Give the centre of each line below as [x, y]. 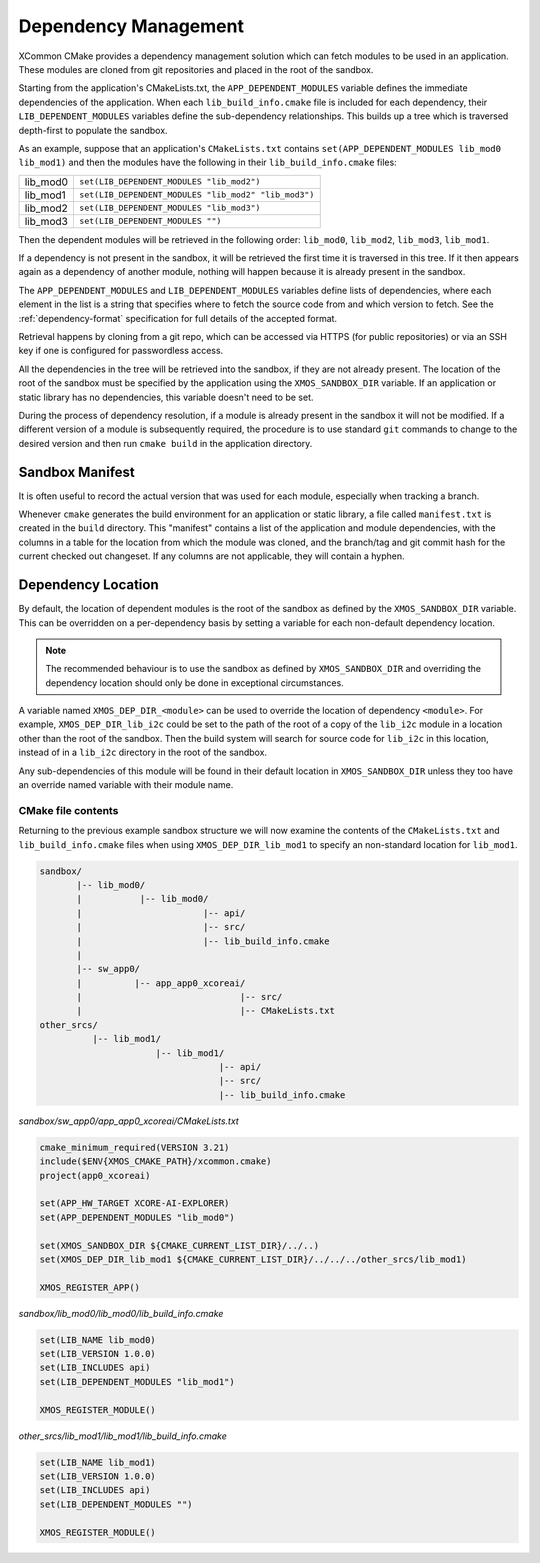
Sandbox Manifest [76, 471]
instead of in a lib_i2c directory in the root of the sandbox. [143, 752]
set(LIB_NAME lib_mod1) [98, 1462]
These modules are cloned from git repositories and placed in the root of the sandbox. [196, 69]
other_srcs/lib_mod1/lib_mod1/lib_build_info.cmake [122, 1436]
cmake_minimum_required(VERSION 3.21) [134, 1147]
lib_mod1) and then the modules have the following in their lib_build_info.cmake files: [207, 162]
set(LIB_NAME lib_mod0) [98, 1339]
